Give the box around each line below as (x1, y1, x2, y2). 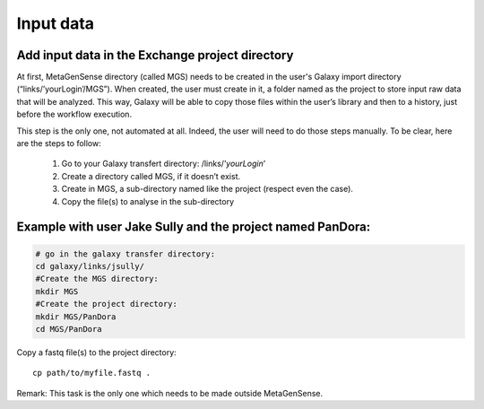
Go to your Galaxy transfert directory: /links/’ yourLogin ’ (61, 158, 266, 170)
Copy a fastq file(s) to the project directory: (16, 346, 177, 358)
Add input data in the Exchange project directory (16, 48, 294, 63)
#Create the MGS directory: (35, 274, 159, 284)
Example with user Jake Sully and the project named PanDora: (16, 220, 371, 235)
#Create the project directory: (35, 299, 178, 309)
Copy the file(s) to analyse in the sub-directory (61, 196, 235, 206)
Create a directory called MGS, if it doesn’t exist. (61, 170, 241, 181)
